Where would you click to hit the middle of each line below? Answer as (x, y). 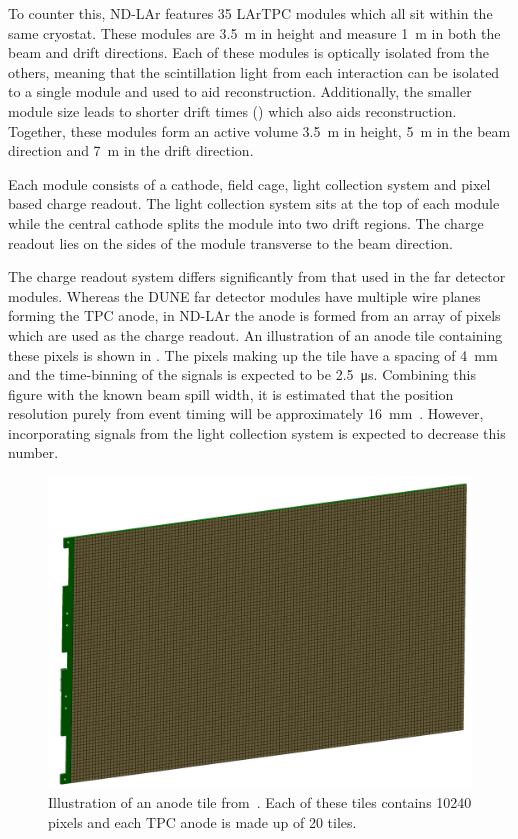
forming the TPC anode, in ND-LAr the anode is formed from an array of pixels (254, 315)
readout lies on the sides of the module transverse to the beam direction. (231, 242)
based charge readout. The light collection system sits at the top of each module (254, 203)
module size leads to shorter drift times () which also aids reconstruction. (232, 110)
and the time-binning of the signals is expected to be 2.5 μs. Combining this (242, 374)
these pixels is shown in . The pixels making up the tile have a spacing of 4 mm (253, 354)
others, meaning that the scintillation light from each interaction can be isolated (254, 71)
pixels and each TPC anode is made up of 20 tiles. (202, 821)
